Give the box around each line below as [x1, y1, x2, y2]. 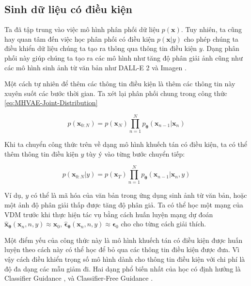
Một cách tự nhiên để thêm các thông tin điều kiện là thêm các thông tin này [4, 79, 235, 89]
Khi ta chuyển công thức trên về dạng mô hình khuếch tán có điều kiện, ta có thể [4, 139, 247, 149]
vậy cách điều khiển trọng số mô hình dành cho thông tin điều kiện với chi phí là [4, 254, 245, 264]
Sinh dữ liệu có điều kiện [4, 1, 132, 16]
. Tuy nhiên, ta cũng [181, 24, 242, 34]
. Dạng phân [202, 43, 239, 53]
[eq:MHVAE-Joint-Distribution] [4, 97, 98, 108]
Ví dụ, [4, 190, 23, 200]
